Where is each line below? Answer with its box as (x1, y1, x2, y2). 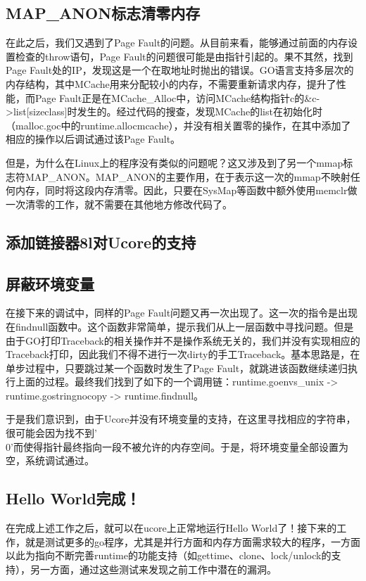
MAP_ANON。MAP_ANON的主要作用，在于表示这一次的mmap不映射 (25, 169, 351, 184)
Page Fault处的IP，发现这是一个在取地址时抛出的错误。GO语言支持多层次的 (6, 63, 354, 77)
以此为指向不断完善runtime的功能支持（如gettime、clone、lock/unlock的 (6, 548, 332, 563)
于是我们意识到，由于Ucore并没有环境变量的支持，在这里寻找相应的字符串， (6, 411, 356, 426)
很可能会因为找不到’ (6, 426, 97, 440)
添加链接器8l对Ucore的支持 (6, 231, 196, 253)
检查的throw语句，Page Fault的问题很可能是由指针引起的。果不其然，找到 (15, 49, 353, 63)
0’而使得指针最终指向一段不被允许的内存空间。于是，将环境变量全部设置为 (6, 439, 348, 454)
